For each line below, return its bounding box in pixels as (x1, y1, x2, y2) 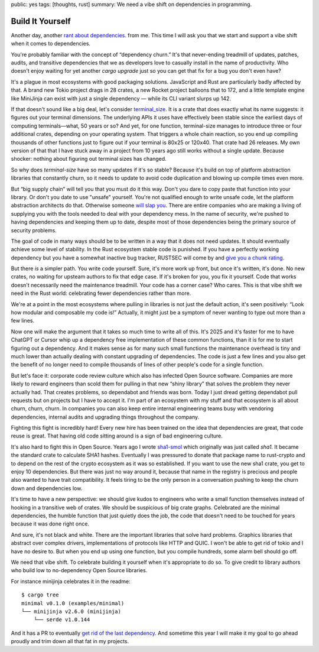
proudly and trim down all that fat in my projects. (11, 638, 129, 645)
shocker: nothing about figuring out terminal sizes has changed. (11, 155, 167, 163)
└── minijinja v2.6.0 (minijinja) (21, 608, 121, 615)
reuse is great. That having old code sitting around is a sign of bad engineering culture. (11, 432, 223, 440)
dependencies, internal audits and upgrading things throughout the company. (11, 413, 200, 420)
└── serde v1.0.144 (33, 617, 90, 623)
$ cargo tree (21, 592, 59, 598)
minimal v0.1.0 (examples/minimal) (21, 600, 125, 606)
